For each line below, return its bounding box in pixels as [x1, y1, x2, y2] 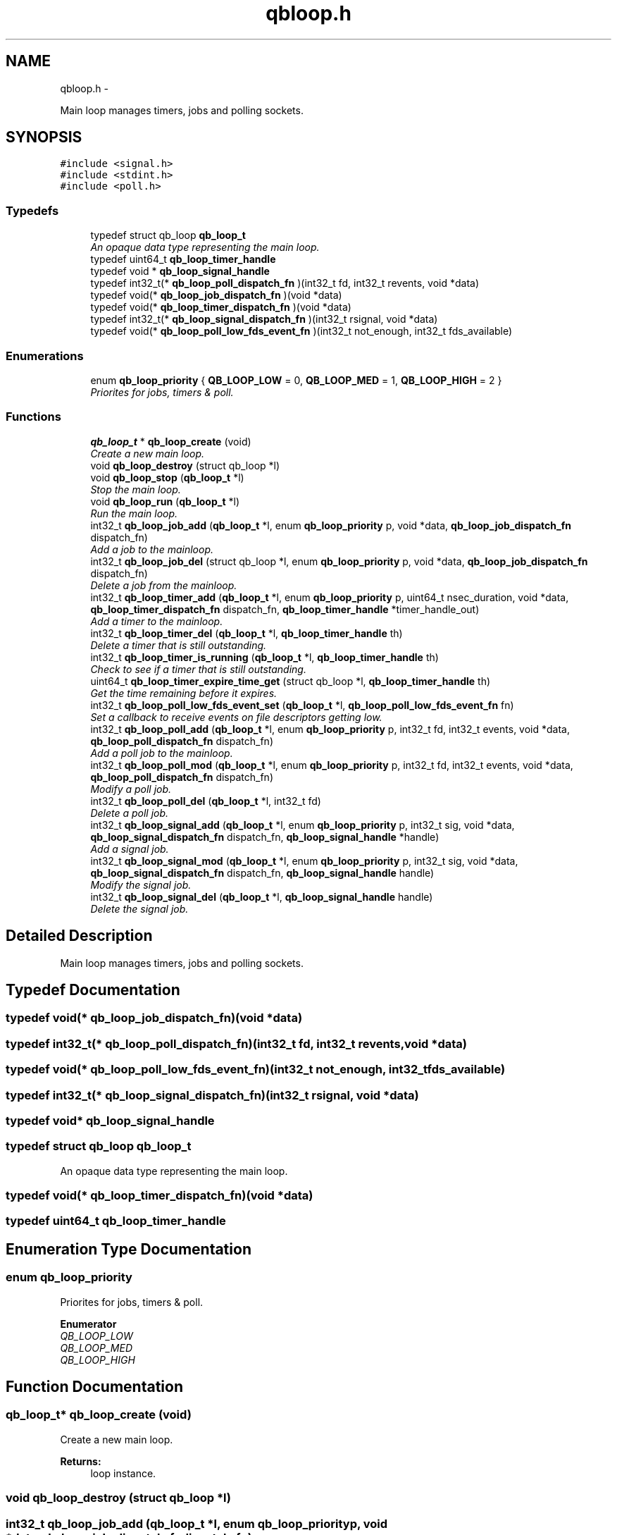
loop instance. [90, 1467, 156, 1479]
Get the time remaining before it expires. [90, 686, 278, 699]
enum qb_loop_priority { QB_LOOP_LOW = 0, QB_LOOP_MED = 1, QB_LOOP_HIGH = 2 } [90, 374, 502, 386]
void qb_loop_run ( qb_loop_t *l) [90, 495, 240, 507]
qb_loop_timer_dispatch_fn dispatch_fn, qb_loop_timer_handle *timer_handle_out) [90, 603, 480, 615]
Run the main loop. [90, 507, 178, 519]
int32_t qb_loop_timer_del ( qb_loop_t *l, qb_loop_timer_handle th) [90, 627, 403, 639]
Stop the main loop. [90, 483, 181, 495]
